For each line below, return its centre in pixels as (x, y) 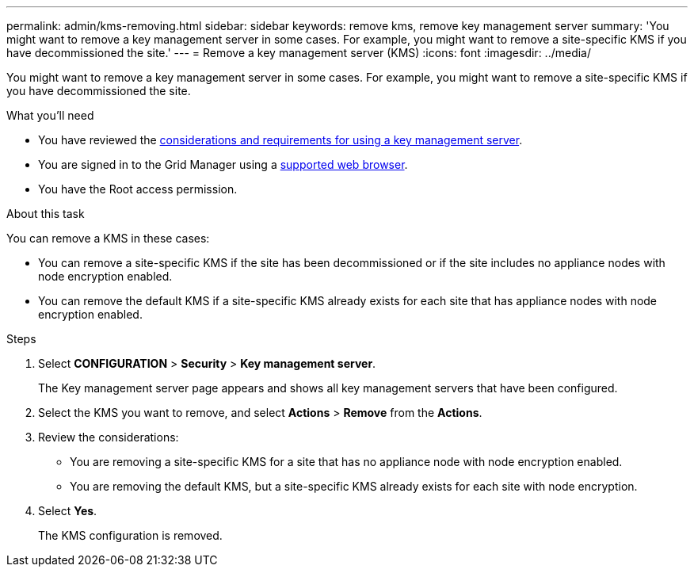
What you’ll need (50, 115)
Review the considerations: (109, 437)
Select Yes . (68, 511)
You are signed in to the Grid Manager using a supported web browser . (223, 164)
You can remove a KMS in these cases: (108, 238)
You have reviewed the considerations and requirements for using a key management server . (280, 140)
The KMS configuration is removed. (130, 535)
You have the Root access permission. (138, 189)
